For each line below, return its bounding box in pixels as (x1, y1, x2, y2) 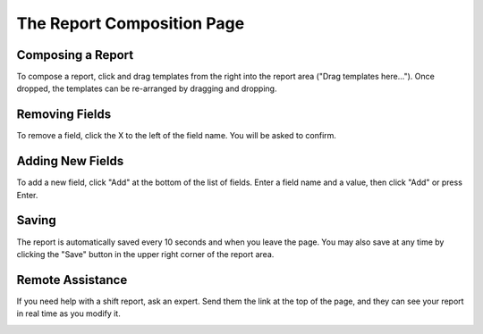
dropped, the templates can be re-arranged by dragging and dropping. (16, 83, 277, 94)
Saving (16, 213, 57, 228)
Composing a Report (16, 47, 134, 63)
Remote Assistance (16, 272, 128, 288)
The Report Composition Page (16, 13, 245, 33)
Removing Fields (16, 107, 112, 122)
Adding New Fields (16, 154, 124, 169)
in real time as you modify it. (16, 308, 121, 319)
